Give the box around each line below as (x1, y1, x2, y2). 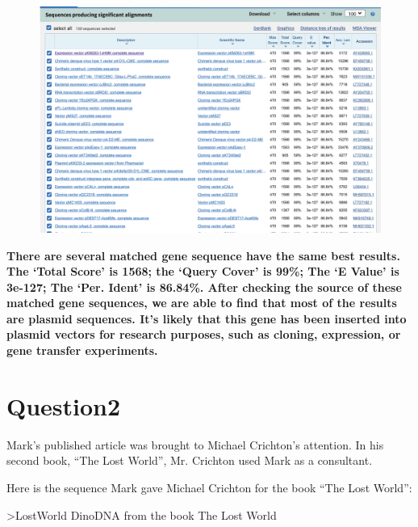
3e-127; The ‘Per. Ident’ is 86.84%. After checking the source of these (6, 278, 402, 295)
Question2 (6, 389, 121, 422)
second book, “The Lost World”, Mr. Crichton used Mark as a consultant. (6, 452, 373, 469)
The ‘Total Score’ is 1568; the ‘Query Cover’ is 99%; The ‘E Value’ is (6, 263, 399, 280)
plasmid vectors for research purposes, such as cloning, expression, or (6, 326, 401, 343)
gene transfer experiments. (6, 342, 158, 359)
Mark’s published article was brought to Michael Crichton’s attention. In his (6, 436, 384, 453)
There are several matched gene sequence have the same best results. (6, 247, 400, 263)
